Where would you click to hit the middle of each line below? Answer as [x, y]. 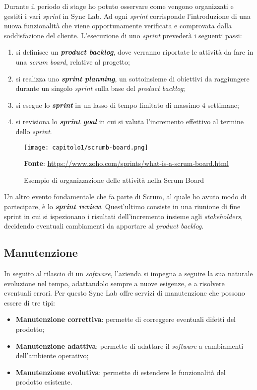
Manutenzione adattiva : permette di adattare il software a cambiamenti [129, 346]
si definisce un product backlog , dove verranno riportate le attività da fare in [134, 52]
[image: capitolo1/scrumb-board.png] [86, 147]
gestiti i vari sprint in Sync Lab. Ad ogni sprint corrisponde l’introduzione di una [127, 16]
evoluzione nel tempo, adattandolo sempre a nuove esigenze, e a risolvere [114, 283]
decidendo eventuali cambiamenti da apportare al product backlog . [104, 226]
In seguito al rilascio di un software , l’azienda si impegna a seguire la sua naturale [128, 273]
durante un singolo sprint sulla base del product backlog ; [100, 88]
